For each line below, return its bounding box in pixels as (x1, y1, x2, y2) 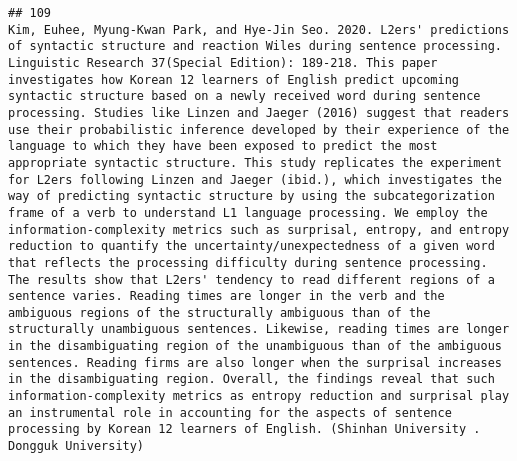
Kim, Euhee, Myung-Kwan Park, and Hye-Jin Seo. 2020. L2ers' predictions (8, 22, 510, 37)
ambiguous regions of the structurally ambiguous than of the (8, 305, 431, 320)
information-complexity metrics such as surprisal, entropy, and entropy (8, 222, 510, 237)
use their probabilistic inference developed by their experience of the (8, 122, 510, 137)
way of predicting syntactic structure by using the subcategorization (8, 189, 495, 204)
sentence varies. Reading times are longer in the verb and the (8, 289, 445, 304)
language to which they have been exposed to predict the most (8, 139, 438, 154)
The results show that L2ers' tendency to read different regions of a (8, 272, 495, 287)
